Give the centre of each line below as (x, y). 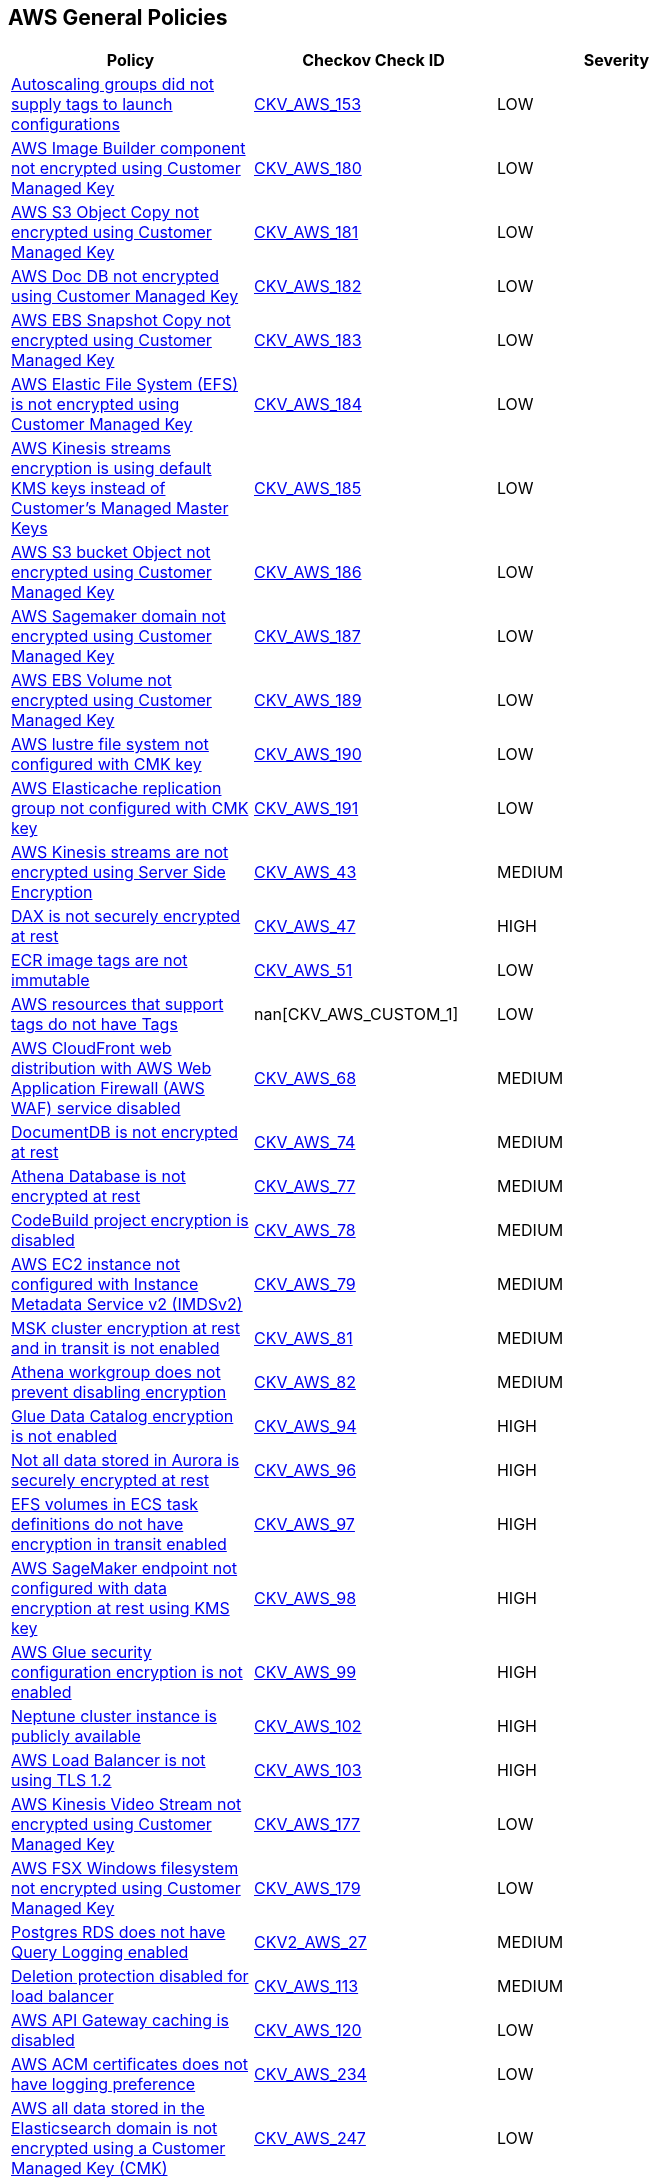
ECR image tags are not (99, 960)
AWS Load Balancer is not (108, 1760)
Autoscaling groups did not (113, 84)
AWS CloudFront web (91, 1048)
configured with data (89, 1588)
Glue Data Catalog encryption (122, 1416)
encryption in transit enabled (119, 1544)
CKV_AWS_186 (307, 572)
